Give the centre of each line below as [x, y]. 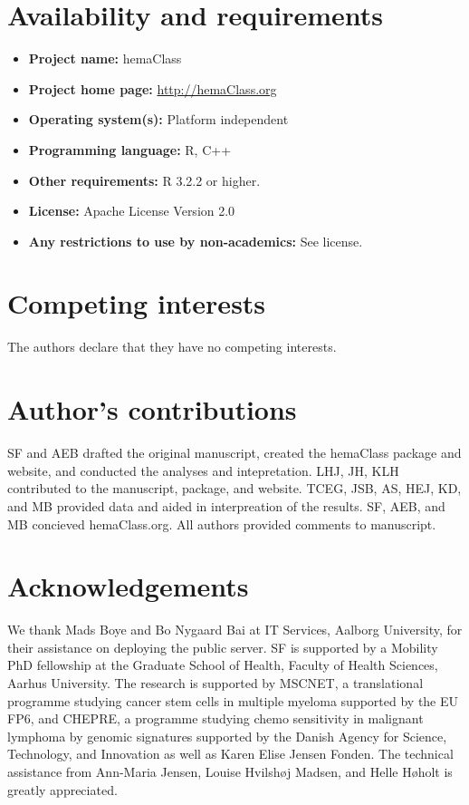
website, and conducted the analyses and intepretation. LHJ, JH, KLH [203, 470]
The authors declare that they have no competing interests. [172, 347]
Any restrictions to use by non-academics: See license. [196, 241]
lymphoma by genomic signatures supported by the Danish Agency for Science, [227, 736]
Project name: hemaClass [105, 58]
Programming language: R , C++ [130, 149]
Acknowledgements [128, 586]
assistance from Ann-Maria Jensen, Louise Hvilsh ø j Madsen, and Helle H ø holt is [230, 771]
